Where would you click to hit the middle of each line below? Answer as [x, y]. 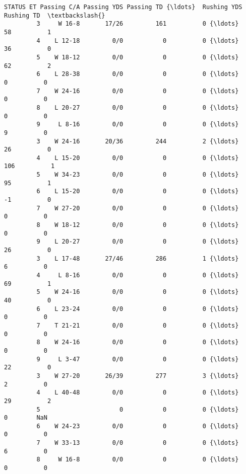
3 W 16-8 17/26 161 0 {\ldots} [138, 24]
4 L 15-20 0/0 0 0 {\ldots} [138, 158]
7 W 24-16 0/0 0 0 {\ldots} [138, 91]
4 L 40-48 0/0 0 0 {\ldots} [138, 393]
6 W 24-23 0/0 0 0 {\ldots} [138, 426]
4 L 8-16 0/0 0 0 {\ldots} [138, 275]
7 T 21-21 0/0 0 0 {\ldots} [138, 325]
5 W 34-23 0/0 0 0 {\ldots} [138, 175]
